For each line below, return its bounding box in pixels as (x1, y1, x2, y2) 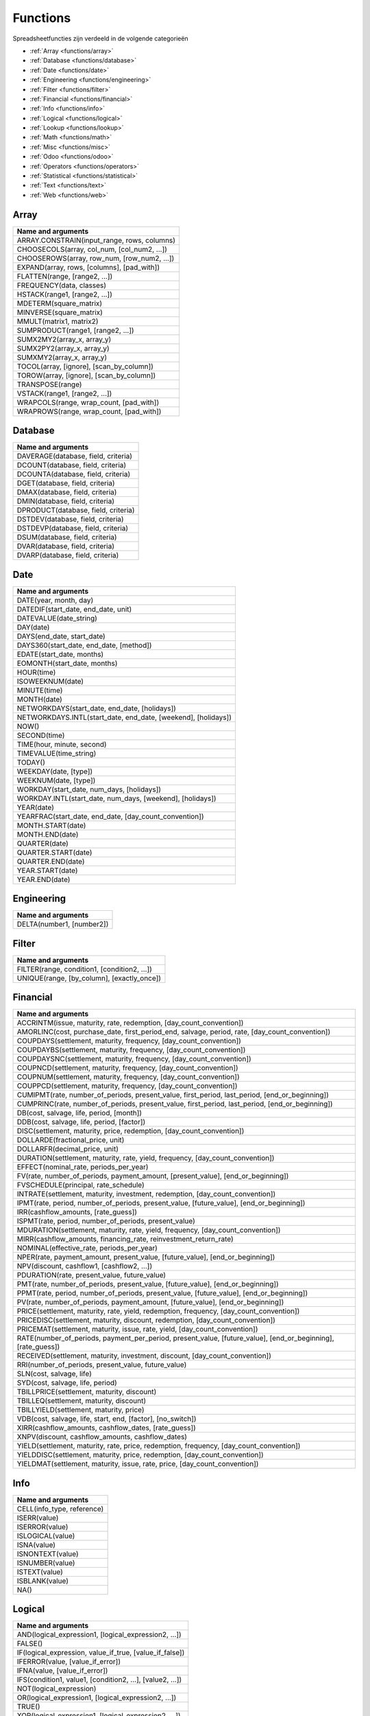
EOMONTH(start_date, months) (16, 658, 118, 668)
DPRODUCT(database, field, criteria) (16, 505, 135, 515)
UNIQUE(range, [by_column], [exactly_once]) (16, 973, 161, 983)
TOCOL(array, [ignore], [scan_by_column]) (16, 361, 154, 371)
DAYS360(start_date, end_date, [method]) (16, 640, 152, 650)
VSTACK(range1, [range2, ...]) (16, 389, 112, 398)
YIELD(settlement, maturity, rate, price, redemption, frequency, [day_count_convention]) (16, 1441, 301, 1451)
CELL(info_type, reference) (16, 1504, 104, 1514)
